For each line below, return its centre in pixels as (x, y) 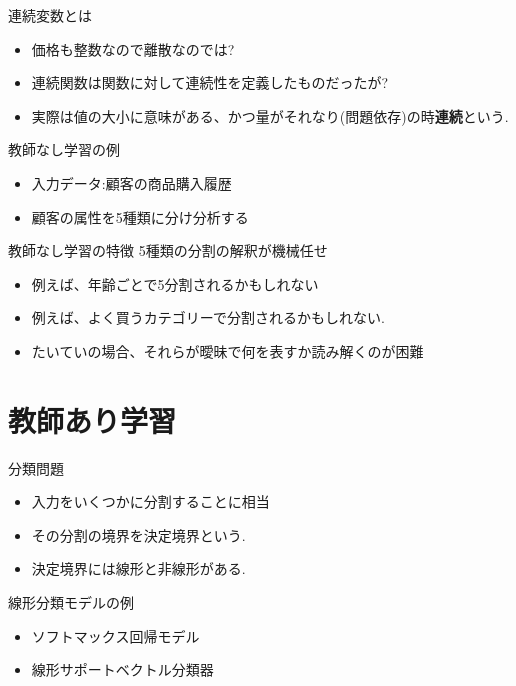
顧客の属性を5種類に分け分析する (140, 216)
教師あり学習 (92, 419)
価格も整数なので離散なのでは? (133, 48)
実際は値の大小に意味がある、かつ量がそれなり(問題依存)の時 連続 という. (270, 115)
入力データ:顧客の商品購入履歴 (131, 182)
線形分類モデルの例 (71, 602)
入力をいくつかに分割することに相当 (150, 501)
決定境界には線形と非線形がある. (138, 568)
